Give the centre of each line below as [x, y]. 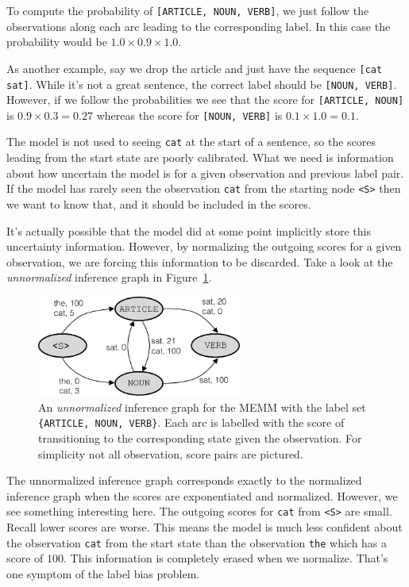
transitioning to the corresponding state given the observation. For [200, 438]
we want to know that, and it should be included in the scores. [159, 203]
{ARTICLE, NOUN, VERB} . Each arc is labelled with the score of [191, 422]
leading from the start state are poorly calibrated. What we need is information [200, 157]
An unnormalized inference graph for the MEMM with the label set [202, 407]
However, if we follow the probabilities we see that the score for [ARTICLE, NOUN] [205, 100]
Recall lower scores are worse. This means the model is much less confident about [204, 527]
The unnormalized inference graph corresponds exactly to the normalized [184, 480]
